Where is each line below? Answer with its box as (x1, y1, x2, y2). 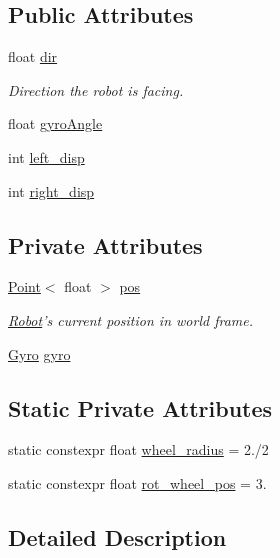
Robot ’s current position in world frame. (8, 309, 253, 330)
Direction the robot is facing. (8, 79, 184, 100)
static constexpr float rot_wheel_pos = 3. (8, 472, 267, 493)
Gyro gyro (8, 343, 71, 364)
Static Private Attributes (8, 392, 273, 423)
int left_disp (8, 146, 85, 167)
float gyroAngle (8, 113, 103, 134)
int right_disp (8, 180, 95, 201)
